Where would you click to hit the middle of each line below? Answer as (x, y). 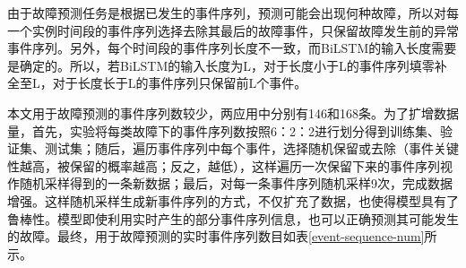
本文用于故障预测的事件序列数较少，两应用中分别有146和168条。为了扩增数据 (233, 112)
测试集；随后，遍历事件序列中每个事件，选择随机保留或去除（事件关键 (251, 148)
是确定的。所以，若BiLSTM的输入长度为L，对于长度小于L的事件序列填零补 (227, 65)
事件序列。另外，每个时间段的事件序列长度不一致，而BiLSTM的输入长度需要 (232, 48)
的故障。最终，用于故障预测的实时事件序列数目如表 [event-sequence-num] (216, 236)
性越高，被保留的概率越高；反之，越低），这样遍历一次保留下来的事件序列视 (230, 165)
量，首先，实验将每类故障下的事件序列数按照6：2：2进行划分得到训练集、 (224, 130)
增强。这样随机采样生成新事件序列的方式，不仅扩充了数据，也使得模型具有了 (233, 200)
